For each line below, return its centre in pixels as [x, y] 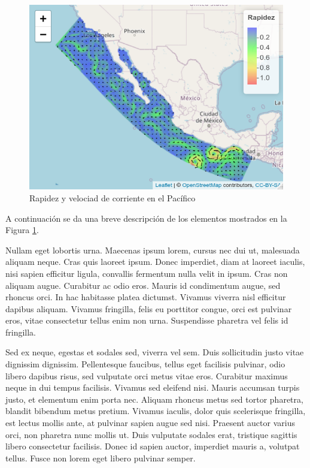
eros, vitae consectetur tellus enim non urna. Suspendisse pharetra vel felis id [147, 320]
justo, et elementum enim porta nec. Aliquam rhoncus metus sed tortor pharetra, [154, 399]
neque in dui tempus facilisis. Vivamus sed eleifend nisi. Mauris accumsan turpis [153, 387]
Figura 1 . [22, 230]
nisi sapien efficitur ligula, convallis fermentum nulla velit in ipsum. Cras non [147, 273]
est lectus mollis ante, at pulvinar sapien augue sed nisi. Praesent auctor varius [150, 423]
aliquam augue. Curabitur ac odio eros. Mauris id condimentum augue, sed [143, 285]
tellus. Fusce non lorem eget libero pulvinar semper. [101, 458]
